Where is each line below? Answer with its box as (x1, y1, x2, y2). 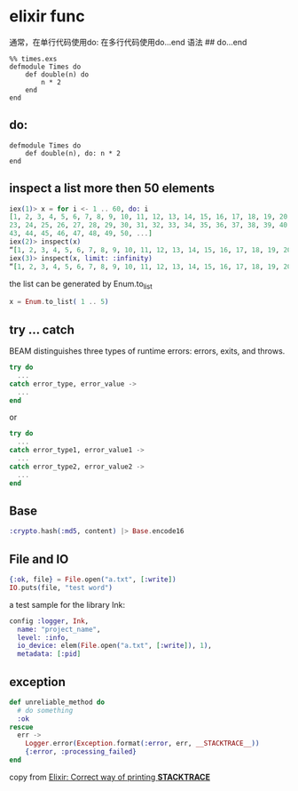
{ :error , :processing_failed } (25, 747, 137, 756)
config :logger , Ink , (9, 616, 90, 626)
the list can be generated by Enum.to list (9, 278, 153, 291)
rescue (9, 723, 34, 731)
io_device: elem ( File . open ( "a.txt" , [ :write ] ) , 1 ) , (17, 642, 213, 651)
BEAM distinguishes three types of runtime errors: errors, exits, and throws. (9, 346, 286, 356)
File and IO (9, 551, 69, 566)
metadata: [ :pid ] (17, 650, 82, 659)
